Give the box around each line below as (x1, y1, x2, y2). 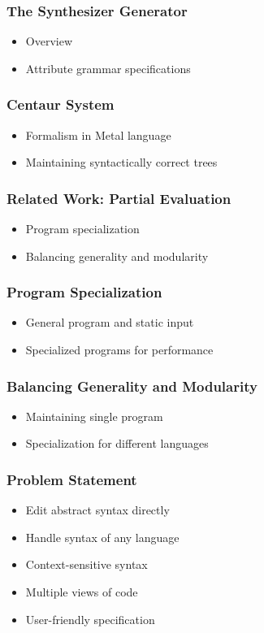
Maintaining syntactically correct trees (25, 154, 218, 171)
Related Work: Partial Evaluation (6, 188, 232, 208)
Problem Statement (6, 469, 137, 489)
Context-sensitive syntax (25, 556, 148, 573)
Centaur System (6, 94, 115, 115)
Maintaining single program (25, 407, 163, 424)
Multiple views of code (25, 583, 138, 600)
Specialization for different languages (25, 435, 209, 452)
